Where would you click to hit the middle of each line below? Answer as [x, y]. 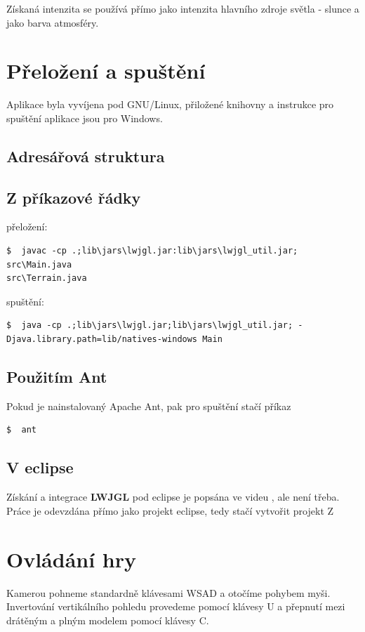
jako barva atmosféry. [53, 22]
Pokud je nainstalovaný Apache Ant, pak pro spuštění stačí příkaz [149, 406]
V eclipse [40, 467]
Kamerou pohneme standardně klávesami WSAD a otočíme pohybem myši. [168, 592]
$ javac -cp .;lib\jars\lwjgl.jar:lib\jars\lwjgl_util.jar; [152, 251]
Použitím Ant [57, 377]
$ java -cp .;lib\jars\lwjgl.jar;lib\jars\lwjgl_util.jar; [150, 325]
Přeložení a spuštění [106, 71]
